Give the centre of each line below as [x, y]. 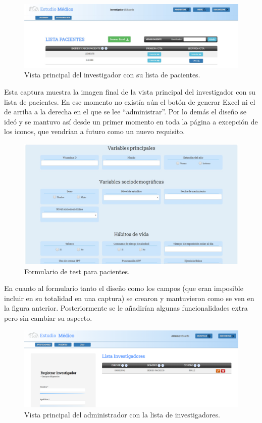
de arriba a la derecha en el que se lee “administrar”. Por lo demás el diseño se [125, 112]
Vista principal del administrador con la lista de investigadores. [122, 414]
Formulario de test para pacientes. [77, 271]
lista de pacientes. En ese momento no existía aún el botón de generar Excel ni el [130, 101]
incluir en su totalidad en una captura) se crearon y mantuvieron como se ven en [129, 298]
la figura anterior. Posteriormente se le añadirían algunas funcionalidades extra [126, 308]
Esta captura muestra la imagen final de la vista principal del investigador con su [130, 92]
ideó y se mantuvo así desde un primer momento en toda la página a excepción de [131, 121]
